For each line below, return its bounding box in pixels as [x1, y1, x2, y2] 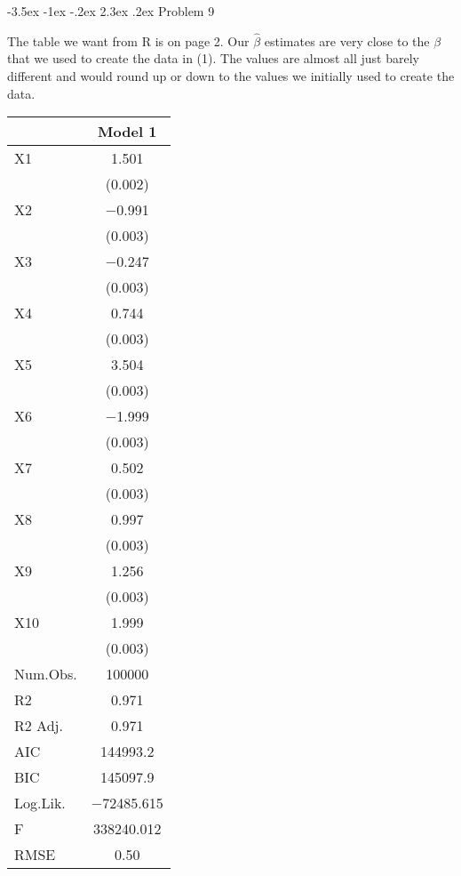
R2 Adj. [14, 715, 63, 736]
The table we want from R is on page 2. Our [7, 31, 250, 50]
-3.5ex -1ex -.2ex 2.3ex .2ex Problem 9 [7, 2, 215, 20]
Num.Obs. [14, 663, 77, 685]
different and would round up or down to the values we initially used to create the [7, 67, 455, 84]
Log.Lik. [14, 792, 66, 814]
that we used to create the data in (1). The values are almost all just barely [7, 49, 419, 68]
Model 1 [98, 121, 157, 142]
